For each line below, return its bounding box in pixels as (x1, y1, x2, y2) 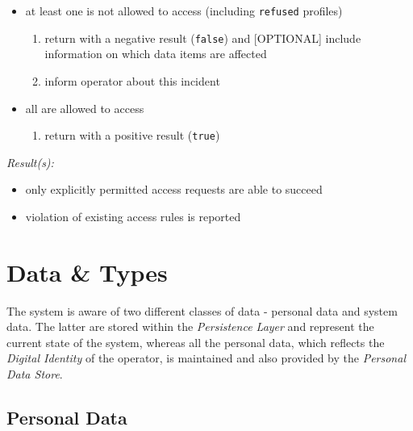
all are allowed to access (25, 99, 144, 116)
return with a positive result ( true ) (44, 127, 220, 144)
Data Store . (6, 366, 63, 383)
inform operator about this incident (44, 72, 220, 89)
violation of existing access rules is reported (25, 207, 241, 224)
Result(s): (6, 153, 54, 170)
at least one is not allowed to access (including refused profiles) (25, 2, 343, 19)
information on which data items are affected (44, 45, 267, 62)
